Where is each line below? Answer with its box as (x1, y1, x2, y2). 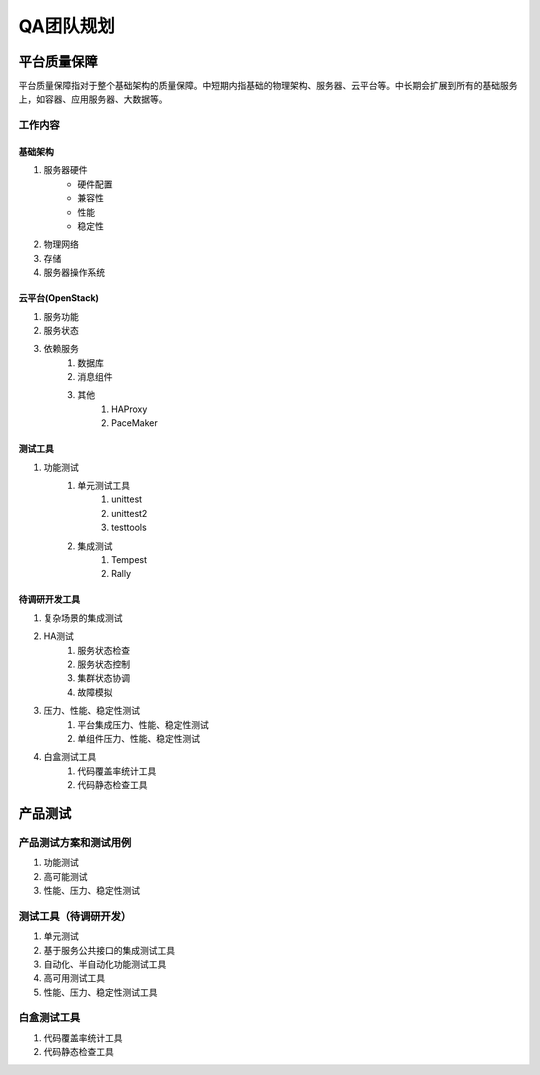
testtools (111, 521, 147, 534)
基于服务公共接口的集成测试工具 (43, 944, 175, 956)
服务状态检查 (77, 644, 130, 656)
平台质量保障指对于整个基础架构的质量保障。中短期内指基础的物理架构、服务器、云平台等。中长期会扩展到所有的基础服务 (18, 80, 518, 92)
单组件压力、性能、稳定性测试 (77, 732, 200, 744)
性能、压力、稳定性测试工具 (43, 986, 158, 998)
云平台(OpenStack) (18, 292, 100, 304)
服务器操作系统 (43, 266, 105, 279)
